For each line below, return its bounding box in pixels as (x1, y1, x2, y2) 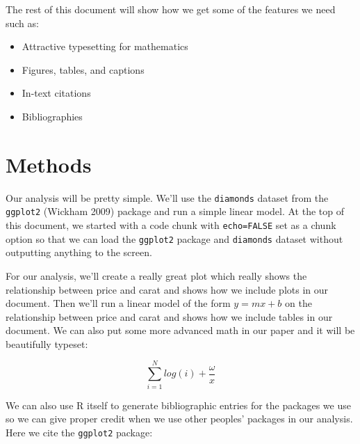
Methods (6, 150, 92, 178)
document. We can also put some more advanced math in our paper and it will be (6, 323, 355, 338)
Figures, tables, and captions (22, 62, 145, 77)
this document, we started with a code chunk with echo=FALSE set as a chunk (6, 218, 336, 232)
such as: (6, 15, 39, 30)
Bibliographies (22, 109, 83, 123)
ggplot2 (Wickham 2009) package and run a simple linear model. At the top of (6, 204, 344, 219)
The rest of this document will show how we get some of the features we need (6, 2, 336, 16)
